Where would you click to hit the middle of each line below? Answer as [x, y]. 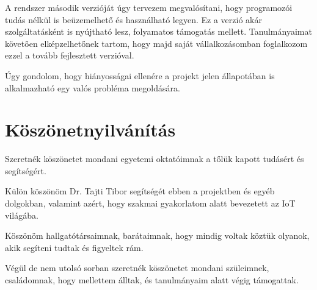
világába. [22, 215]
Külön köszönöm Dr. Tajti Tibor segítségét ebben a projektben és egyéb [140, 191]
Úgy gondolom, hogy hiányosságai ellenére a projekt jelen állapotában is [140, 75]
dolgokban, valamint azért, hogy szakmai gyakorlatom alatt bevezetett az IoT [150, 203]
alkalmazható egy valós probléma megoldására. [93, 87]
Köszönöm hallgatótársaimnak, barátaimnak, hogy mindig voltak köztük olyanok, [157, 235]
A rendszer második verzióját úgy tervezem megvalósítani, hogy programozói [149, 7]
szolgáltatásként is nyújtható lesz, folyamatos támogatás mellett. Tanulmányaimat [158, 31]
